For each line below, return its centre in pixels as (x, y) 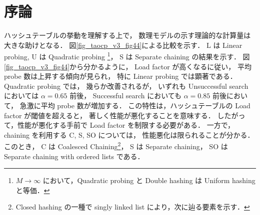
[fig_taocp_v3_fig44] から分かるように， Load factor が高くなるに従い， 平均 (128, 66)
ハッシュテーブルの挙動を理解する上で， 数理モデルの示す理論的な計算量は (127, 35)
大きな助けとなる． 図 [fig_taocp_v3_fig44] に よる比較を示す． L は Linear (123, 45)
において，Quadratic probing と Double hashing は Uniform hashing (149, 180)
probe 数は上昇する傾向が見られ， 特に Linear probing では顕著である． (120, 76)
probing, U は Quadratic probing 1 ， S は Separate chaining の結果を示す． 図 (127, 56)
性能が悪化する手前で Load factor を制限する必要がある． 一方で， (126, 125)
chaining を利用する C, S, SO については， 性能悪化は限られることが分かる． (129, 134)
